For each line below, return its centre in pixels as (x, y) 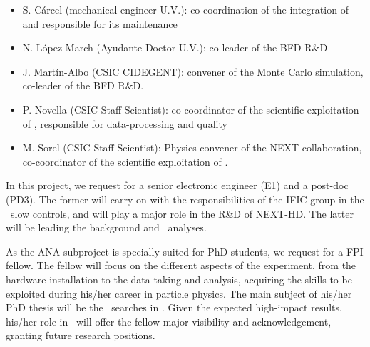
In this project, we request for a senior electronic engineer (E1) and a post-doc (177, 185)
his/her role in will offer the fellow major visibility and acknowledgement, (169, 321)
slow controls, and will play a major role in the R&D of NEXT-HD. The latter (182, 213)
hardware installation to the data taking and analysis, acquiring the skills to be (179, 279)
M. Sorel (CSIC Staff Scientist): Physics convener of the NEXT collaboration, (192, 147)
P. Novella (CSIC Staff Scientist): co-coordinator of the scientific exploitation (191, 109)
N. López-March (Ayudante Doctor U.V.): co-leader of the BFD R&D (175, 47)
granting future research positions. (81, 335)
